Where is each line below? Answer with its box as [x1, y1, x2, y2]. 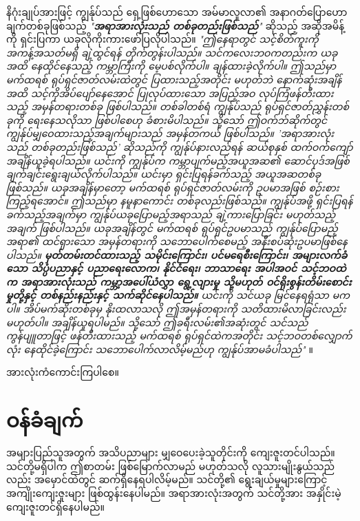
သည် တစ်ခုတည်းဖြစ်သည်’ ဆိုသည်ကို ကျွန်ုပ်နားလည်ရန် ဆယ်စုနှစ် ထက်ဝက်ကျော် [6, 139, 353, 153]
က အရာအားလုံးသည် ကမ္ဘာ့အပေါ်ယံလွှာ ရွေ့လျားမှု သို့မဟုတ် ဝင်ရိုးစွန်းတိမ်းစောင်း [6, 274, 352, 288]
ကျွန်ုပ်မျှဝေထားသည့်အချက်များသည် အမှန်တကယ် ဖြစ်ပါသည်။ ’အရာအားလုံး [6, 126, 335, 140]
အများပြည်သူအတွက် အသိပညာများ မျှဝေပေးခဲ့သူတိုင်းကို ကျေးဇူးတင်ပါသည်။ [6, 445, 335, 460]
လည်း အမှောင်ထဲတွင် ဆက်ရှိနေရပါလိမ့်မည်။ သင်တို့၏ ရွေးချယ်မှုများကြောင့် [6, 472, 328, 487]
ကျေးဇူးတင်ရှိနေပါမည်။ [6, 499, 105, 513]
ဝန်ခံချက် [6, 405, 83, 434]
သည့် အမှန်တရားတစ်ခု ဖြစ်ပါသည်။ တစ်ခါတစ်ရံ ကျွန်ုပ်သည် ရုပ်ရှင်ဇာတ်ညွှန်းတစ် [6, 99, 349, 114]
